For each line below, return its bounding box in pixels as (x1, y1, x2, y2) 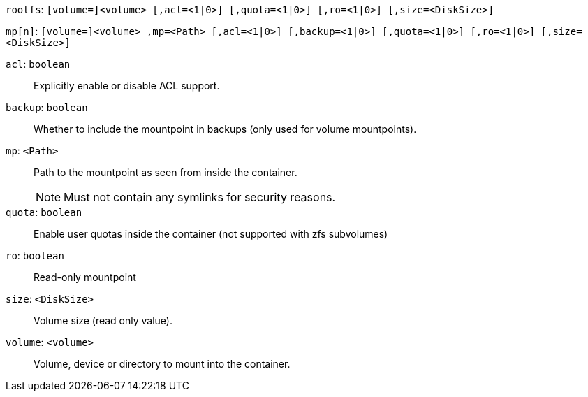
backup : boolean (6, 101, 88, 113)
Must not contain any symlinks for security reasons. (64, 190, 336, 204)
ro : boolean (6, 250, 64, 261)
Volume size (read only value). (34, 315, 173, 326)
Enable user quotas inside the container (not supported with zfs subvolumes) (34, 228, 388, 240)
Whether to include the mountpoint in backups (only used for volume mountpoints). (34, 123, 417, 135)
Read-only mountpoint (34, 271, 136, 283)
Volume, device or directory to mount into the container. (34, 358, 291, 370)
